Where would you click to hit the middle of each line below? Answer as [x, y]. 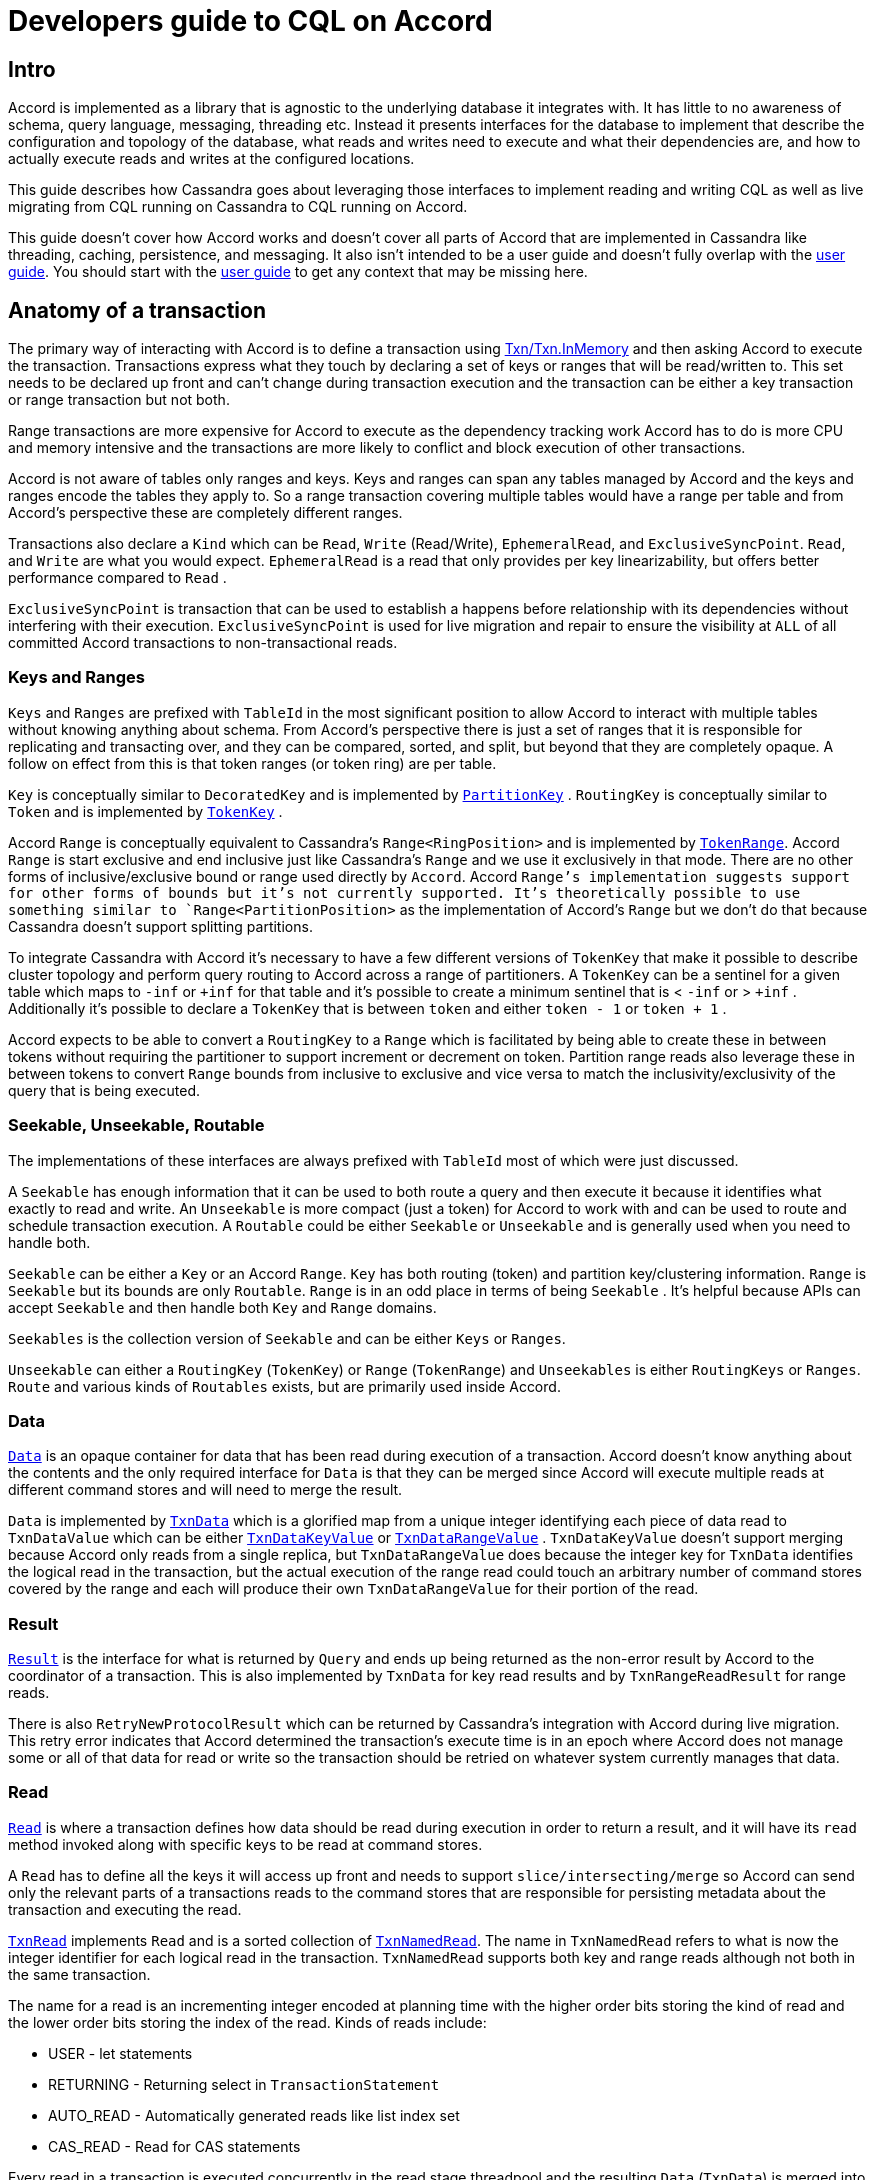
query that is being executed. [104, 1090]
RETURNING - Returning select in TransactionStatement [244, 2084]
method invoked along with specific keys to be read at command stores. [245, 1844]
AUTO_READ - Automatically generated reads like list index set [254, 2115]
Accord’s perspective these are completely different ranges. [205, 513]
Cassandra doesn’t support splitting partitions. [160, 926]
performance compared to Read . [117, 578]
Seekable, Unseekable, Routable [136, 1125]
